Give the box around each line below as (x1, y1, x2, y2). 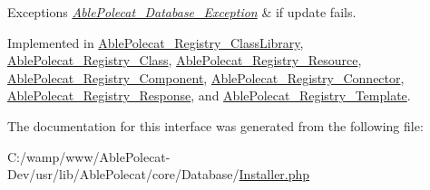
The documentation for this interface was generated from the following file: (7, 116, 424, 135)
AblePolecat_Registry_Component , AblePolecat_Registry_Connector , (7, 68, 405, 87)
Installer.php (239, 165, 310, 184)
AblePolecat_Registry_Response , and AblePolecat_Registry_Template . (7, 86, 411, 105)
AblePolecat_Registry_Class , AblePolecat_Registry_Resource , (7, 51, 362, 70)
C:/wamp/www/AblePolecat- (7, 147, 171, 166)
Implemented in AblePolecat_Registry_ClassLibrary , (7, 33, 304, 52)
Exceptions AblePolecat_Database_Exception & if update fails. (7, 3, 357, 21)
